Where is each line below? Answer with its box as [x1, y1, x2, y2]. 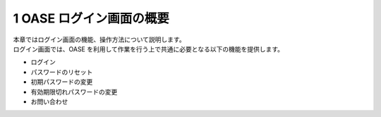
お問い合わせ [30, 97, 68, 106]
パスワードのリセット [30, 68, 93, 76]
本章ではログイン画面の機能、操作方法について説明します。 [13, 35, 186, 44]
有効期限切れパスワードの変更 [30, 87, 118, 96]
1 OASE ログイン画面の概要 [13, 11, 169, 26]
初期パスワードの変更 [30, 78, 93, 86]
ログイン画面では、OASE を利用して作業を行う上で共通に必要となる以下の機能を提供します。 [13, 44, 284, 53]
